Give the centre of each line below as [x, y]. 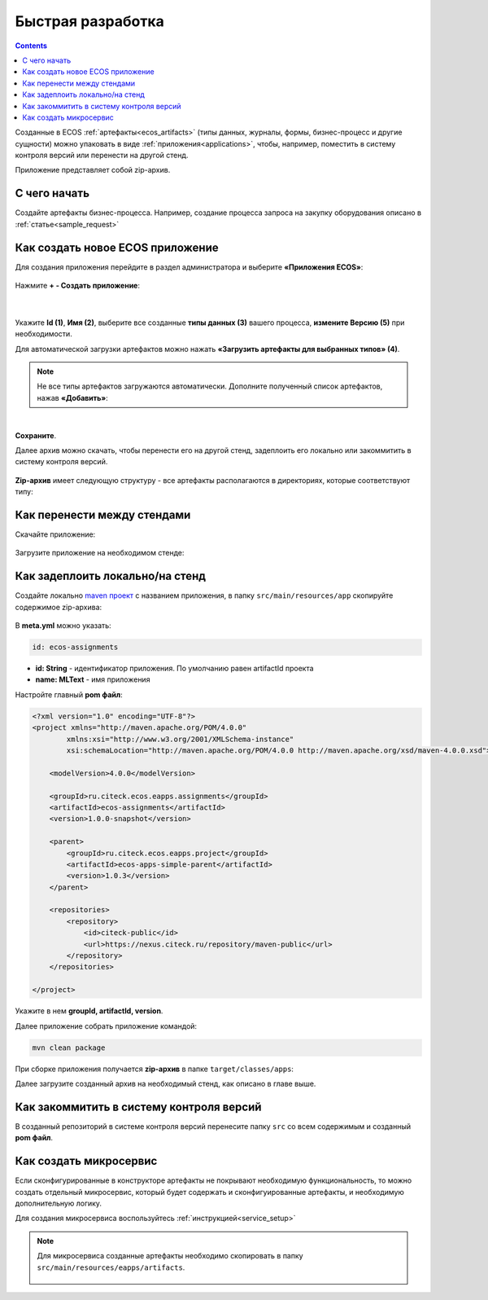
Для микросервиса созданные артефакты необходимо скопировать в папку [170, 1256]
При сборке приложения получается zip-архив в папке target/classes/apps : [155, 1069]
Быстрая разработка [89, 21]
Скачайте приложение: [55, 534]
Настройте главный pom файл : [69, 694]
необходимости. [44, 334]
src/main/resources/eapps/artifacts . [111, 1267]
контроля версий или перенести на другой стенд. [102, 156]
